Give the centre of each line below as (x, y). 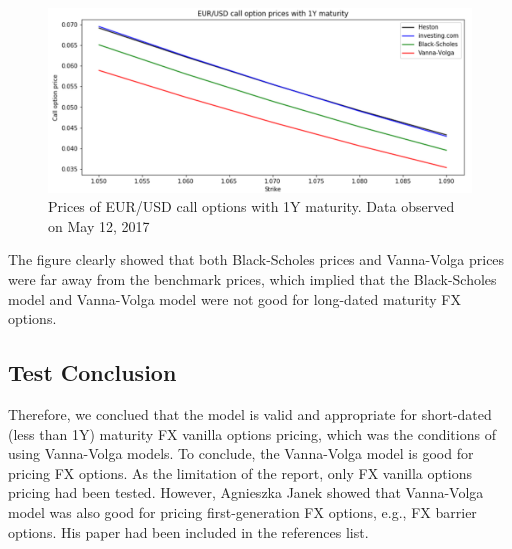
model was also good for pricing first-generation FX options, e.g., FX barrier (242, 512)
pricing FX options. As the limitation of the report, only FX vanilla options (240, 472)
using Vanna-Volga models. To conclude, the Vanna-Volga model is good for (241, 453)
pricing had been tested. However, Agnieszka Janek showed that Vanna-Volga (246, 492)
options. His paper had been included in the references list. (188, 531)
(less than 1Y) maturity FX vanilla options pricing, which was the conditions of (252, 433)
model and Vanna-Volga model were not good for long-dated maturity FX (235, 298)
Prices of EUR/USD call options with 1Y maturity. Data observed (251, 206)
